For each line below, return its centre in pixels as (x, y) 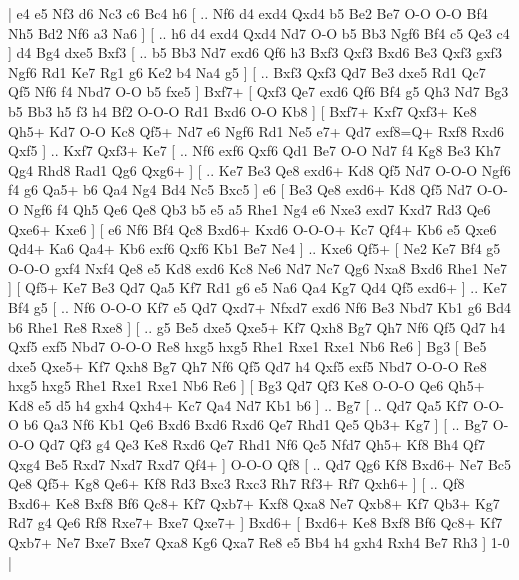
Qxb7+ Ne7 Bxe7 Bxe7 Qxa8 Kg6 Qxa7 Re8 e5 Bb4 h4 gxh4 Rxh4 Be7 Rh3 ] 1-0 (259, 542)
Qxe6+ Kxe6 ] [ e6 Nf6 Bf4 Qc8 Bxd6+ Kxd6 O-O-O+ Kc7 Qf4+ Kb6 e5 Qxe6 (252, 228)
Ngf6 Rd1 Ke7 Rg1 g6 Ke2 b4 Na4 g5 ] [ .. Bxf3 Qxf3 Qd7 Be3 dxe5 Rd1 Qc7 (247, 71)
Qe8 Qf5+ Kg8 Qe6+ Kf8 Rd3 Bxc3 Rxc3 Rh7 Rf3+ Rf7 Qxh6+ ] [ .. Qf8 (236, 483)
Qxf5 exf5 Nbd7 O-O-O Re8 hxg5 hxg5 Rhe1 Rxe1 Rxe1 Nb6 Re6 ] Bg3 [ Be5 (247, 346)
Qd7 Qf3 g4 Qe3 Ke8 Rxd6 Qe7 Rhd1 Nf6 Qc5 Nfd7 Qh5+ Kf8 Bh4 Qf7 (262, 444)
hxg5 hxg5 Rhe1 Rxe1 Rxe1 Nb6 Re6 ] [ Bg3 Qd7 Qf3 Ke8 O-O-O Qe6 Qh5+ (246, 385)
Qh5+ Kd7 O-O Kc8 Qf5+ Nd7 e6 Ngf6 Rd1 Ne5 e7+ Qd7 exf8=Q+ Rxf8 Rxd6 (256, 130)
